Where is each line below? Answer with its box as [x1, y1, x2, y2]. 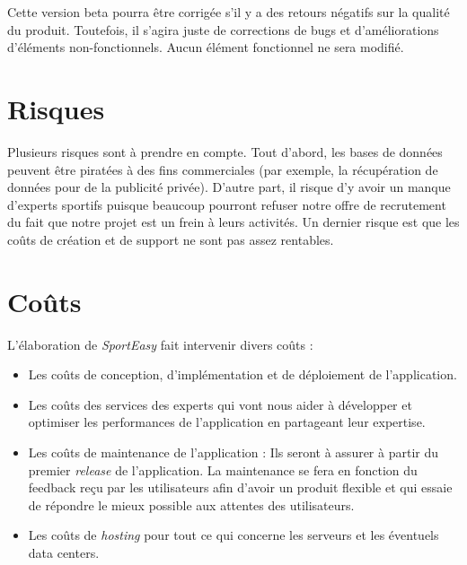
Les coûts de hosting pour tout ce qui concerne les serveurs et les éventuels [28, 526, 439, 544]
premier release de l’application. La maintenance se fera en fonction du [28, 460, 418, 479]
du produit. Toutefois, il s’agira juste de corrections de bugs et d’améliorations [7, 20, 439, 39]
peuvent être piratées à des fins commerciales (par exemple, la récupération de [7, 160, 438, 178]
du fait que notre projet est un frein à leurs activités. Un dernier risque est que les [7, 213, 460, 231]
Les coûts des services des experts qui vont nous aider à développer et [28, 395, 412, 413]
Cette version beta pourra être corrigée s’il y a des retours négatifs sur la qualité [7, 3, 450, 21]
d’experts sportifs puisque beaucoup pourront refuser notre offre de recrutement [7, 195, 446, 213]
